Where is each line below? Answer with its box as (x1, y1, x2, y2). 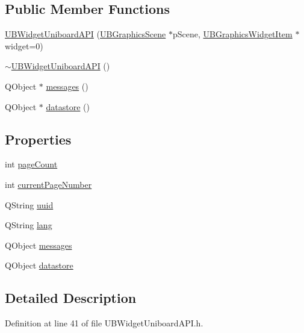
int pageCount (5, 158, 58, 170)
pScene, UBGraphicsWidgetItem (172, 28, 293, 40)
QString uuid (5, 198, 54, 211)
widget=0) (5, 39, 43, 52)
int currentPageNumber (5, 178, 92, 190)
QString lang (5, 219, 52, 231)
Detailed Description (5, 288, 137, 307)
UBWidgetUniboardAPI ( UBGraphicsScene (5, 28, 166, 40)
